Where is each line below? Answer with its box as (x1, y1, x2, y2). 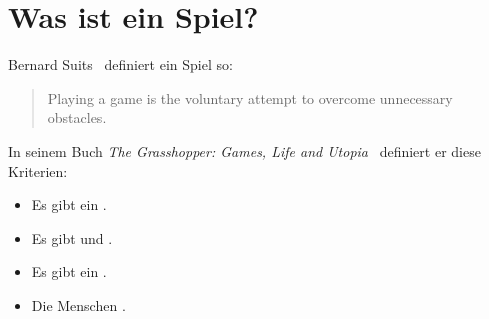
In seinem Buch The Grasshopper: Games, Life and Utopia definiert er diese (8, 140, 481, 161)
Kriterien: (8, 160, 68, 181)
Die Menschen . (31, 294, 126, 315)
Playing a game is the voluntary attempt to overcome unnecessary (47, 87, 453, 108)
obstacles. (47, 107, 107, 128)
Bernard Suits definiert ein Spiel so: (8, 54, 233, 75)
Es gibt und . (31, 227, 113, 248)
